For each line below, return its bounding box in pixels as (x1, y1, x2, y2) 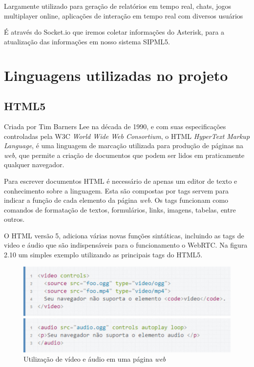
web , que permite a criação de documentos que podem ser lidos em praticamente (4, 150, 245, 160)
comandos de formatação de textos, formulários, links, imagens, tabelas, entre (4, 204, 236, 214)
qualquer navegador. (4, 159, 64, 170)
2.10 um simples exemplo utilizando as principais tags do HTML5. (4, 250, 203, 260)
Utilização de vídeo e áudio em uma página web (23, 354, 166, 364)
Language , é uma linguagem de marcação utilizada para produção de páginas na (4, 140, 244, 151)
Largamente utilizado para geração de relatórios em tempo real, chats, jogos (4, 1, 231, 11)
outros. (4, 214, 25, 224)
